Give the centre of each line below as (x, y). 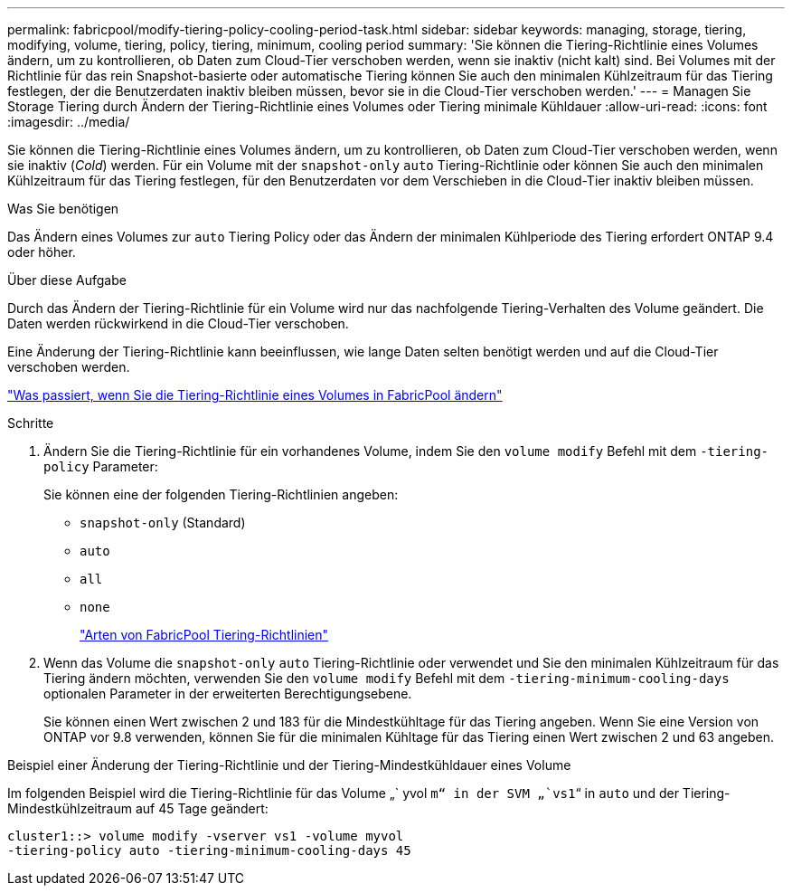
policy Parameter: (101, 466)
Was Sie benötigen (63, 209)
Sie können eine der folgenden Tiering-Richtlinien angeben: (221, 494)
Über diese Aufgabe (67, 280)
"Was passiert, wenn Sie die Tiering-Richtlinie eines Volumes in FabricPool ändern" (255, 395)
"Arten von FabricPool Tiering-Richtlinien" (204, 635)
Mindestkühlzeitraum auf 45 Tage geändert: (138, 808)
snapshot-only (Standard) (163, 522)
